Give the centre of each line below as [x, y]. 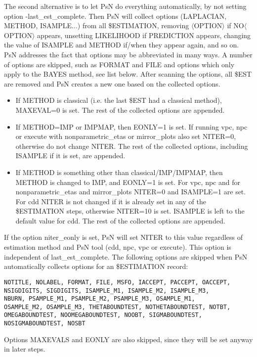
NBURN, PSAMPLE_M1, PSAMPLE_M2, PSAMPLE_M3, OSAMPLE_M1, [100, 299]
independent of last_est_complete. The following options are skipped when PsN [126, 256]
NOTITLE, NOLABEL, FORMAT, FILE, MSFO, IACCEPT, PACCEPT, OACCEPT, [117, 282]
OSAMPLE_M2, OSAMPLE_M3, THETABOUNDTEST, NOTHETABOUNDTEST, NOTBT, [117, 307]
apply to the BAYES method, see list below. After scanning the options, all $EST [128, 74]
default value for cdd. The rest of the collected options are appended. [120, 220]
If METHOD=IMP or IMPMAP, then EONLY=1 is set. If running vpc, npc [131, 126]
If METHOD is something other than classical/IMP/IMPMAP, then [119, 172]
